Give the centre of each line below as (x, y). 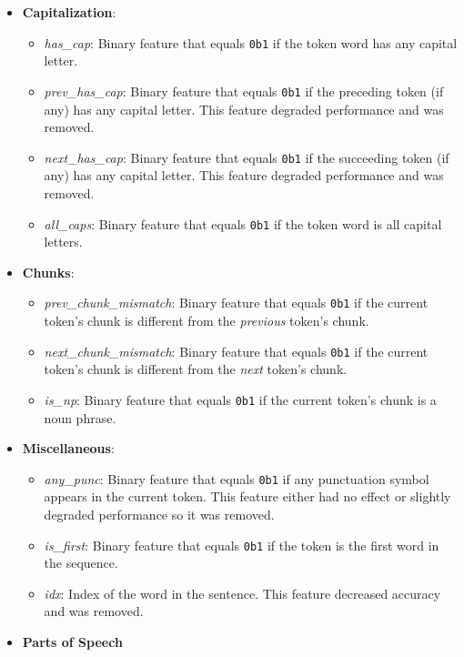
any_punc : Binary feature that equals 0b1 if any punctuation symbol (237, 478)
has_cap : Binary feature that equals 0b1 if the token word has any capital (251, 42)
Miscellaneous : (68, 448)
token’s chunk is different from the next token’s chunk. (196, 369)
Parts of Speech (72, 642)
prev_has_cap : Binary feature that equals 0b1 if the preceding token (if (244, 91)
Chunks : (48, 272)
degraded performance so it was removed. (159, 514)
